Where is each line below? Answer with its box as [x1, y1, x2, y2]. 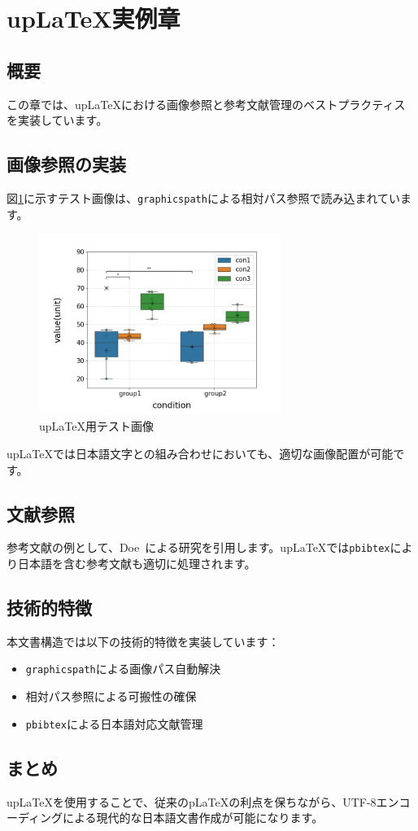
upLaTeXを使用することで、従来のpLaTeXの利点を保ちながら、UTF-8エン [7, 793, 399, 810]
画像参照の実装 [7, 151, 126, 177]
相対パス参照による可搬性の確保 [25, 688, 197, 705]
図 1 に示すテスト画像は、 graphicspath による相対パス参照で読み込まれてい [7, 189, 401, 206]
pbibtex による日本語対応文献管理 [25, 715, 203, 732]
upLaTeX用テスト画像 [39, 418, 154, 435]
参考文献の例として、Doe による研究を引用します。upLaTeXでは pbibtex [7, 539, 390, 556]
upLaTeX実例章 [7, 2, 181, 35]
